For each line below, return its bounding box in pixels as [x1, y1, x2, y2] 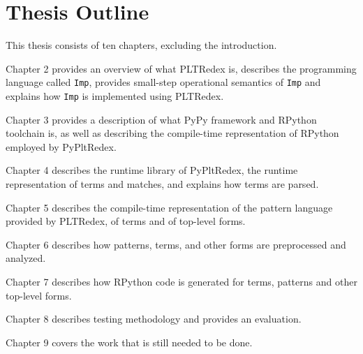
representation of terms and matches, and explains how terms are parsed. [6, 177, 319, 191]
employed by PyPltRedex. [6, 139, 117, 154]
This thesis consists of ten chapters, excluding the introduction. [6, 38, 277, 52]
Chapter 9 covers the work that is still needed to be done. [6, 334, 253, 349]
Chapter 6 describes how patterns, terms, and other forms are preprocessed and [6, 237, 346, 251]
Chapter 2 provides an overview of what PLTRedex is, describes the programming [6, 61, 357, 75]
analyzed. [6, 251, 46, 265]
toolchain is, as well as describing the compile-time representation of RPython [6, 126, 339, 140]
